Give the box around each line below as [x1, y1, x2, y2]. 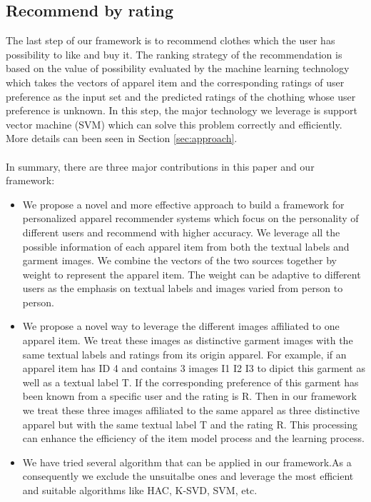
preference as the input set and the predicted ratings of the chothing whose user [6, 89, 356, 104]
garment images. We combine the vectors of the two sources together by [22, 253, 337, 268]
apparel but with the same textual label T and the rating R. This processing [22, 416, 358, 431]
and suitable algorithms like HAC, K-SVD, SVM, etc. [22, 483, 258, 498]
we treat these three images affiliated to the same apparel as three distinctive [22, 403, 360, 418]
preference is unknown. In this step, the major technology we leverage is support [6, 103, 357, 118]
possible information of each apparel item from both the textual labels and [22, 239, 350, 253]
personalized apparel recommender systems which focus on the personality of [22, 211, 359, 226]
